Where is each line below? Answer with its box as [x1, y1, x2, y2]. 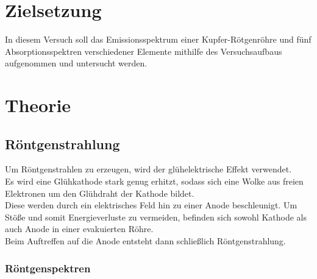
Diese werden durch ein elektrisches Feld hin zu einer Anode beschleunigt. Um [5, 199, 297, 211]
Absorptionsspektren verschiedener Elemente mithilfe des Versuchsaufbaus [5, 44, 282, 57]
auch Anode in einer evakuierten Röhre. [5, 222, 154, 235]
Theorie [5, 93, 71, 118]
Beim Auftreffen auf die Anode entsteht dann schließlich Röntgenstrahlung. [5, 235, 286, 247]
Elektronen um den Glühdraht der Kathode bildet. [5, 186, 194, 199]
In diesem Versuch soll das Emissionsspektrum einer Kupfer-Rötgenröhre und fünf [5, 33, 312, 46]
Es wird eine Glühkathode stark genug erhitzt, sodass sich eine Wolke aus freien [5, 175, 304, 188]
